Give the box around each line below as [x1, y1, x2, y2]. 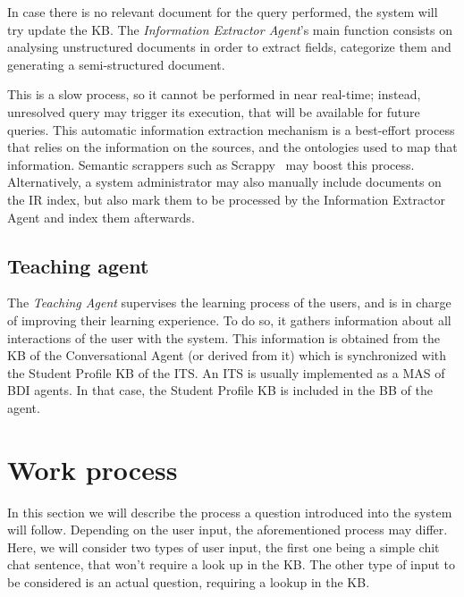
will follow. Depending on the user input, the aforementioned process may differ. [7, 520, 448, 539]
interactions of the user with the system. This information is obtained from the [7, 328, 441, 347]
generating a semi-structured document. [7, 55, 225, 73]
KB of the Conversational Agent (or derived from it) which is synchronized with [7, 346, 447, 365]
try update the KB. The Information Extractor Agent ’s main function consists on [7, 20, 453, 38]
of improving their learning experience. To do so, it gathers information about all [7, 310, 451, 329]
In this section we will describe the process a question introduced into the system [7, 502, 452, 521]
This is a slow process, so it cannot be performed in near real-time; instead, [7, 85, 421, 104]
